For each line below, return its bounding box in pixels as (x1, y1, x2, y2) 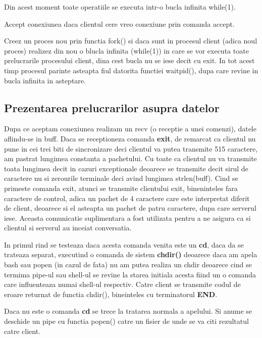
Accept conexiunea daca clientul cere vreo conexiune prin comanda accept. (4, 18, 235, 29)
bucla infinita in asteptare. (4, 75, 86, 85)
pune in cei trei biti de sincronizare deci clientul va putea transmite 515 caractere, (4, 143, 258, 154)
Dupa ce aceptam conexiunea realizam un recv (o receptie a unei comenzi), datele (4, 123, 256, 134)
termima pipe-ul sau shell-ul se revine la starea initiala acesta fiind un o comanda (4, 269, 256, 279)
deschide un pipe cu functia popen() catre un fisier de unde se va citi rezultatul (4, 316, 249, 326)
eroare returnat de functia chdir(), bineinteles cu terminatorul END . (4, 288, 218, 299)
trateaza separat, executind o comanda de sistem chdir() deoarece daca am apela (4, 249, 257, 260)
